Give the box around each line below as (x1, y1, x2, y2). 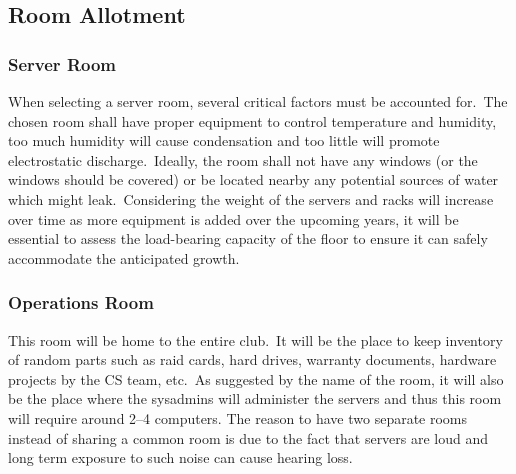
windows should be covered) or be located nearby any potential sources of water (8, 169, 499, 190)
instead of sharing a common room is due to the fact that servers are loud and (8, 427, 489, 448)
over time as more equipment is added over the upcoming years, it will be (8, 208, 459, 229)
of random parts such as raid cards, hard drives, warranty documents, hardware (8, 349, 497, 370)
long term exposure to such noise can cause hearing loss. (8, 447, 353, 468)
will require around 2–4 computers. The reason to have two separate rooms (8, 407, 468, 428)
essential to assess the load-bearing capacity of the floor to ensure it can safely (8, 228, 488, 249)
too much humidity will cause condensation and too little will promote (8, 130, 440, 151)
